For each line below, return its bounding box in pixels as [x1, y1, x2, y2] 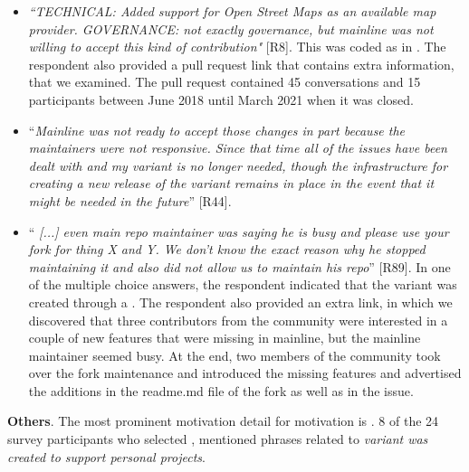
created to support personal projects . [7, 447, 206, 466]
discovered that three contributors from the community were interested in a [28, 310, 448, 329]
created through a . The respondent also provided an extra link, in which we [28, 292, 453, 311]
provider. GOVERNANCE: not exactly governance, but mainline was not [28, 19, 434, 38]
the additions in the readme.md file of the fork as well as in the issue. [28, 381, 414, 400]
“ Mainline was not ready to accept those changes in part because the [28, 120, 406, 139]
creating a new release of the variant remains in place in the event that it [28, 174, 435, 193]
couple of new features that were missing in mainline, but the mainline [28, 328, 421, 347]
